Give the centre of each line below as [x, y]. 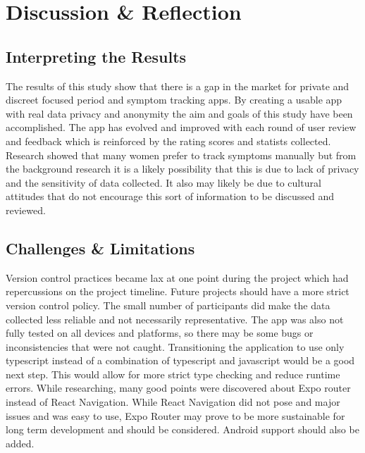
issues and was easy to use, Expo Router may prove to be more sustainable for [175, 415]
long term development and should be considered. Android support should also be [182, 429]
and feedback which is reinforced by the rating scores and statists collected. [168, 141]
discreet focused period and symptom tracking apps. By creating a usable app [174, 100]
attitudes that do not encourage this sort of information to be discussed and [170, 196]
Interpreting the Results [96, 56]
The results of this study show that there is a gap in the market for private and [178, 86]
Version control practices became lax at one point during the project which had [177, 277]
